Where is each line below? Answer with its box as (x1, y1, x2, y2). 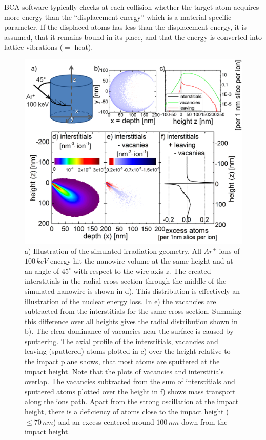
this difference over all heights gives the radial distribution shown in (25, 315, 238, 326)
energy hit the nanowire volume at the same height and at (50, 255, 233, 266)
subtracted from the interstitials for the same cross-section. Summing (25, 306, 242, 316)
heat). (74, 42, 93, 52)
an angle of (25, 265, 59, 276)
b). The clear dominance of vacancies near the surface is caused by (25, 326, 234, 336)
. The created (169, 265, 211, 276)
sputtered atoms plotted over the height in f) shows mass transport (25, 386, 236, 396)
